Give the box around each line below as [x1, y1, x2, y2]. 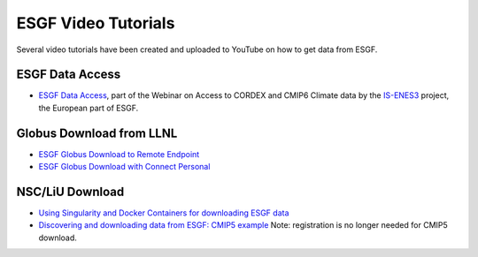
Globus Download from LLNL [16, 125, 178, 140]
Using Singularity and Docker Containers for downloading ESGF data [38, 208, 289, 218]
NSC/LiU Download [16, 184, 125, 199]
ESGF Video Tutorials [16, 13, 175, 33]
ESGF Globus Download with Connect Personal [38, 162, 211, 172]
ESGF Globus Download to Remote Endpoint [38, 148, 200, 159]
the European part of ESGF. [38, 102, 139, 113]
